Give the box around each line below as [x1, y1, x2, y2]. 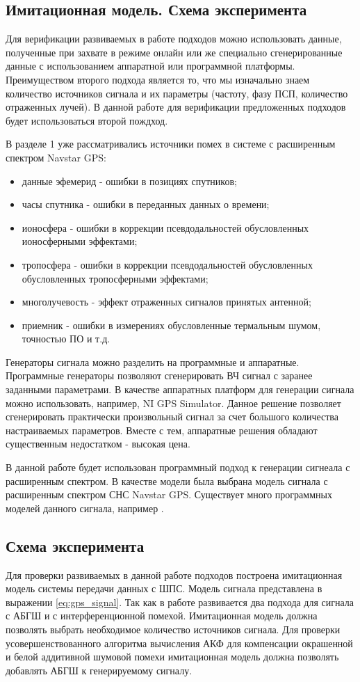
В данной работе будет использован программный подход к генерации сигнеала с [6, 460, 350, 475]
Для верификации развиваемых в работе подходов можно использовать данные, [6, 31, 342, 46]
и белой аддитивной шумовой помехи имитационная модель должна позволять [6, 649, 339, 664]
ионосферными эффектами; [22, 234, 138, 248]
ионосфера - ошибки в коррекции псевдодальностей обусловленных [22, 220, 309, 235]
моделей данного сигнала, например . [6, 500, 164, 515]
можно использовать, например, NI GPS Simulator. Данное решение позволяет [6, 395, 341, 410]
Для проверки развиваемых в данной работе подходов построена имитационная [6, 567, 343, 582]
